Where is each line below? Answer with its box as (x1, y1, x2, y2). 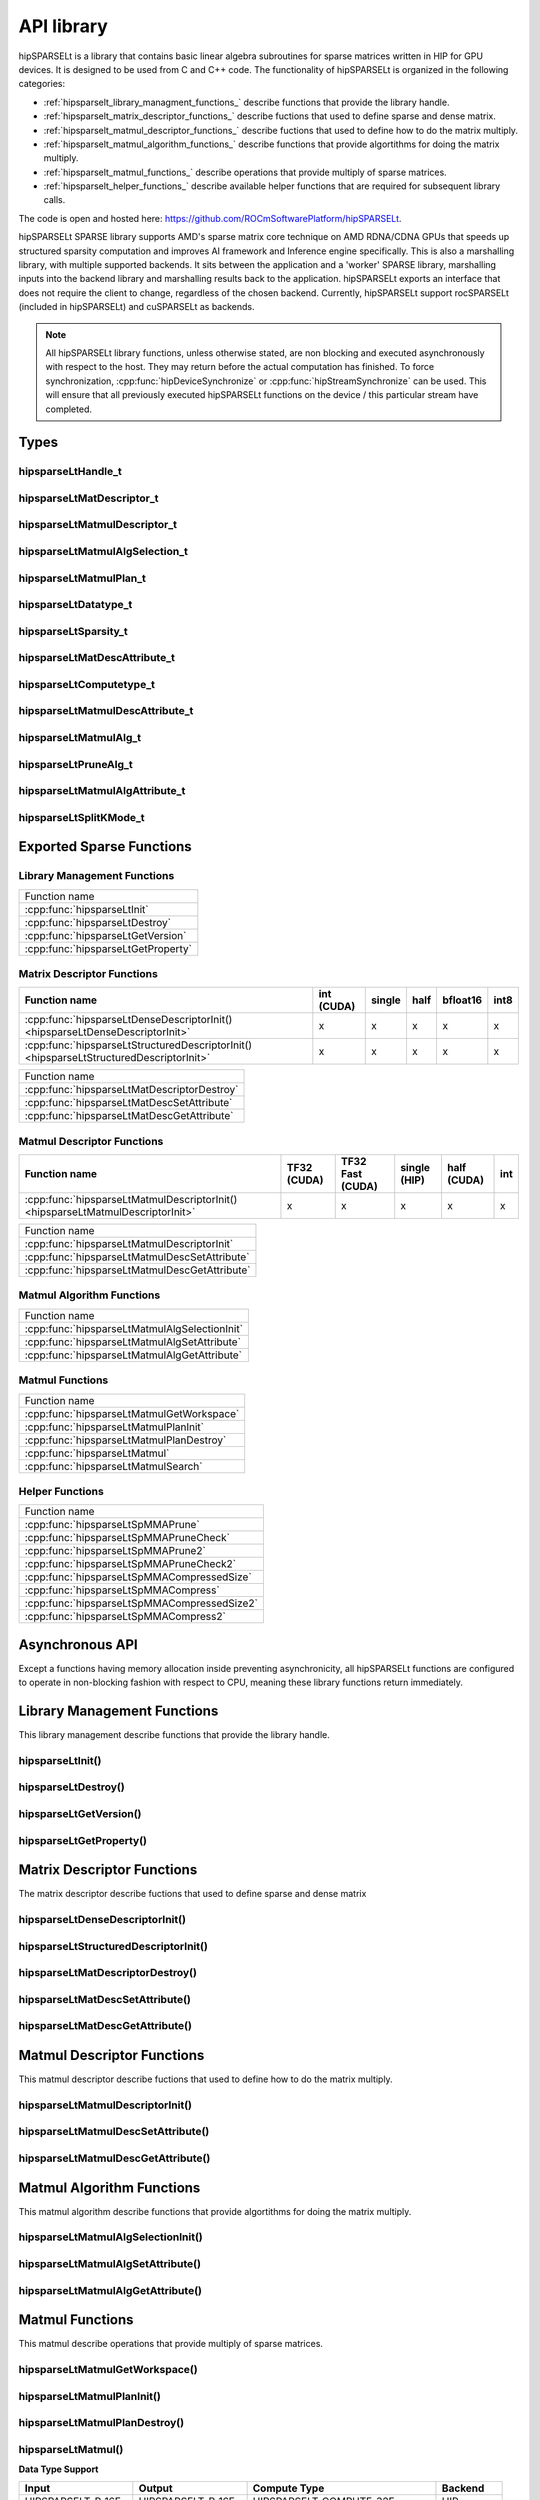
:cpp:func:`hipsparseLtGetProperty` (24, 941, 192, 955)
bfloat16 (442, 993, 483, 1007)
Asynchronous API (18, 1636, 139, 1653)
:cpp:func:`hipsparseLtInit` (24, 902, 149, 916)
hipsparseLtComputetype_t (18, 677, 155, 691)
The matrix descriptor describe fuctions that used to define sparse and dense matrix (18, 1888, 367, 1900)
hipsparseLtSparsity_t (18, 624, 129, 638)
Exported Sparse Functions (18, 838, 192, 855)
